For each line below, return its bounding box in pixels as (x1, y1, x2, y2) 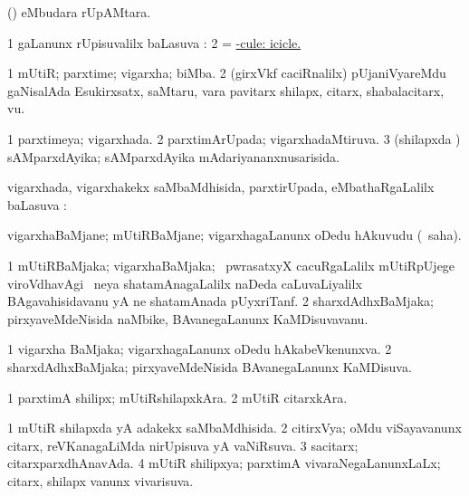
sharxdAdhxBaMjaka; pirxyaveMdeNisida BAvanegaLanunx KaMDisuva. (7, 357, 412, 376)
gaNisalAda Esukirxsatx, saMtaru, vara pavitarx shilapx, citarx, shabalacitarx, (7, 81, 445, 100)
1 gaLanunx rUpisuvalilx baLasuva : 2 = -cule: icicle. (7, 33, 301, 52)
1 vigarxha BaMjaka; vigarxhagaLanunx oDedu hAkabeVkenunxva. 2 (7, 339, 392, 358)
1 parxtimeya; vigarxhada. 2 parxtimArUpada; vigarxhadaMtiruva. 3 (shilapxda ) (7, 129, 461, 148)
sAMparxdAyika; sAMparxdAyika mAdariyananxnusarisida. (7, 147, 340, 166)
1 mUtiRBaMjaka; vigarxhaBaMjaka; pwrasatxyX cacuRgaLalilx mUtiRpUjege (7, 255, 455, 274)
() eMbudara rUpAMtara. (7, 3, 151, 21)
